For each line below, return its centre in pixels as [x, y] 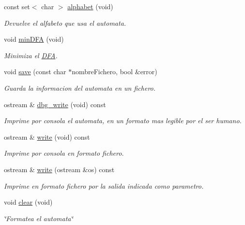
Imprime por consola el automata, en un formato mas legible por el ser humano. [123, 121]
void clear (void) [28, 202]
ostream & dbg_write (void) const [55, 104]
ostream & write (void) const [47, 137]
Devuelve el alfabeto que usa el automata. [65, 23]
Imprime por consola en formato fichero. [64, 153]
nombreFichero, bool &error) [115, 72]
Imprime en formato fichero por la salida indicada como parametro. [104, 185]
